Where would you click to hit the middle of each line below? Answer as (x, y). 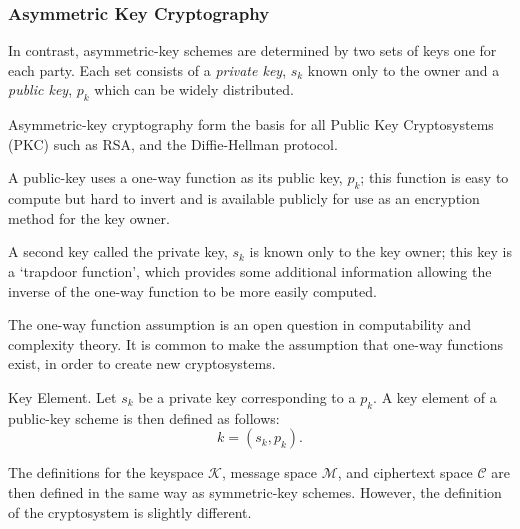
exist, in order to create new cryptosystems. (142, 363)
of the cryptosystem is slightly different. (130, 511)
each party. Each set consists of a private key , (147, 69)
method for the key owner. (89, 217)
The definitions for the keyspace (106, 472)
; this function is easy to (434, 177)
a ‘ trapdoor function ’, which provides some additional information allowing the (250, 270)
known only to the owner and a (403, 69)
